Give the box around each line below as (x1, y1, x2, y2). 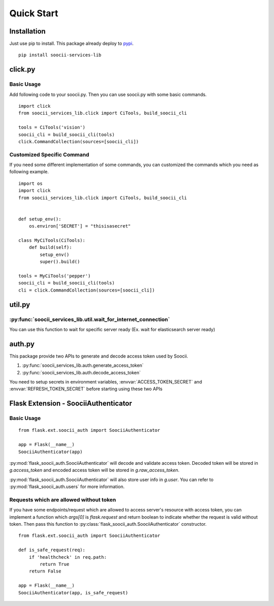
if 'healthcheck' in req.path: (28, 554, 107, 560)
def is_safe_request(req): (18, 547, 86, 553)
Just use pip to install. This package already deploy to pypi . (9, 41, 134, 47)
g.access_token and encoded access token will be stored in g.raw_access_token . (9, 467, 180, 473)
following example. (9, 169, 49, 175)
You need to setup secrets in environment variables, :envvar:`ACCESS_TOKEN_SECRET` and (9, 378, 202, 385)
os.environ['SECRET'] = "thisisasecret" (28, 224, 131, 229)
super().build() (40, 259, 80, 265)
